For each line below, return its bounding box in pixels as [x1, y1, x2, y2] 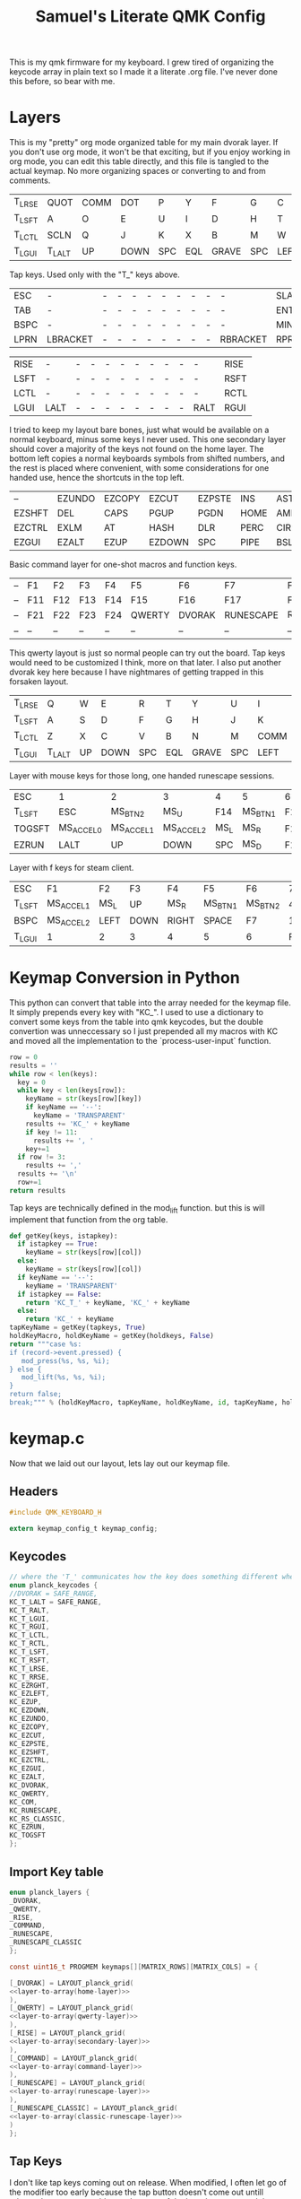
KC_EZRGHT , [9, 1681, 50, 1690]
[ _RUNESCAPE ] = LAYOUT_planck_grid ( [9, 2079, 146, 2088]
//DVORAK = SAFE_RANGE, [9, 1589, 99, 1598]
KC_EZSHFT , [9, 1747, 50, 1757]
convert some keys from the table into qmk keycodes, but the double [9, 1016, 264, 1027]
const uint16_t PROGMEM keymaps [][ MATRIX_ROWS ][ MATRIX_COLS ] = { [9, 1962, 258, 1971]
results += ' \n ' [17, 1169, 78, 1178]
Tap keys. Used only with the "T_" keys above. [9, 269, 181, 280]
